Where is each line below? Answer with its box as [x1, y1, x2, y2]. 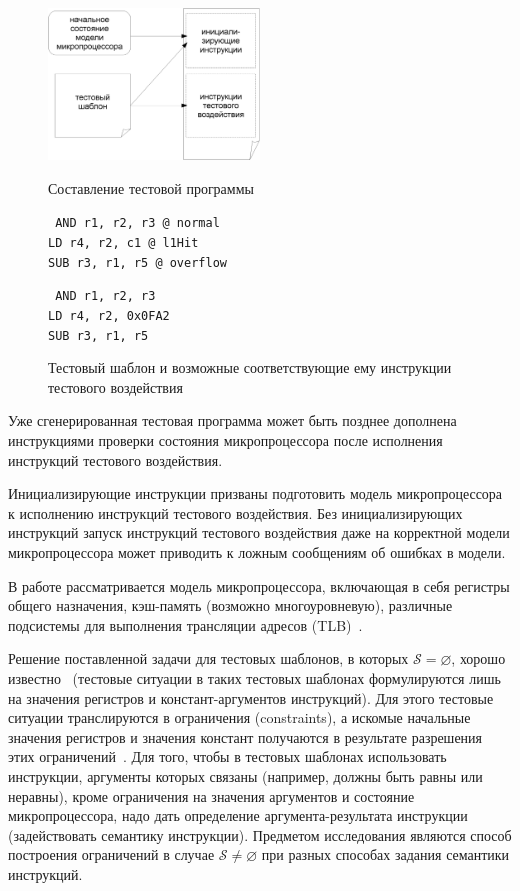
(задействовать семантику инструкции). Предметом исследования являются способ [8, 824, 512, 845]
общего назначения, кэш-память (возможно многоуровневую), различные [8, 595, 453, 616]
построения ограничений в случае [8, 844, 215, 865]
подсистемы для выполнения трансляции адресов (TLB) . [8, 614, 363, 635]
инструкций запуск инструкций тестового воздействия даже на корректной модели [8, 522, 510, 543]
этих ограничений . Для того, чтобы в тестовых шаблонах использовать [8, 746, 447, 767]
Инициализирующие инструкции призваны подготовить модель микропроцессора [8, 483, 503, 504]
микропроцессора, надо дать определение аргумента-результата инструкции [8, 805, 468, 826]
